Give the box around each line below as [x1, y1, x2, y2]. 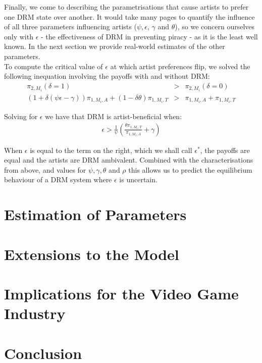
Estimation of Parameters [4, 204, 187, 225]
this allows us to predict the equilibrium [128, 164, 252, 175]
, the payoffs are [200, 144, 250, 155]
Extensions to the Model [4, 243, 179, 264]
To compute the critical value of [4, 61, 103, 71]
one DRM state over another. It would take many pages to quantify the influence [4, 11, 255, 22]
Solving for [4, 111, 38, 121]
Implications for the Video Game [4, 283, 239, 303]
